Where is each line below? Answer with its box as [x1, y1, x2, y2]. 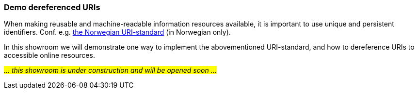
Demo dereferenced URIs [4, 2, 100, 12]
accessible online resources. [4, 51, 95, 60]
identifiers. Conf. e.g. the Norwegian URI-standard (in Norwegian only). [4, 28, 231, 37]
